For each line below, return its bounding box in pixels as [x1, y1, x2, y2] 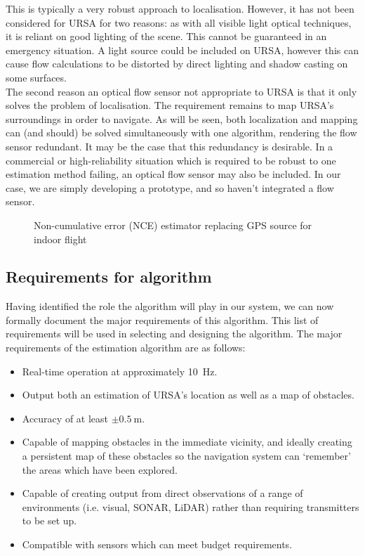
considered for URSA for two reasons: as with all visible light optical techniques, [6, 15, 352, 30]
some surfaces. [6, 70, 67, 84]
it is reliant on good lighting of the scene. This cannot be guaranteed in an [6, 29, 327, 44]
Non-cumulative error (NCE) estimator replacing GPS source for [34, 217, 312, 232]
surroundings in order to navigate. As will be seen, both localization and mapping [6, 111, 358, 126]
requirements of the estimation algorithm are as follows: [6, 340, 246, 355]
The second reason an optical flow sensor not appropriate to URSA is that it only [6, 84, 357, 98]
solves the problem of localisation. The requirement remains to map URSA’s [6, 98, 334, 112]
